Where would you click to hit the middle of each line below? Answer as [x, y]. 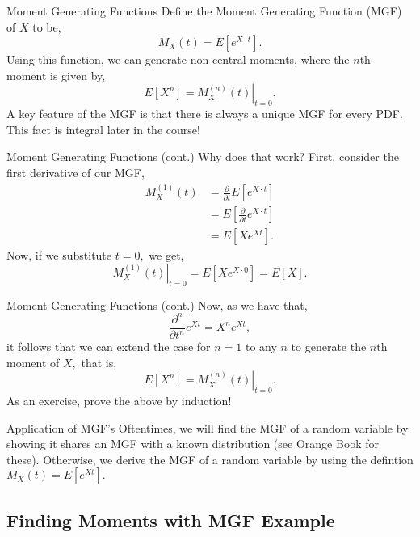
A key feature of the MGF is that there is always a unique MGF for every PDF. [205, 114]
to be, [47, 26]
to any [261, 346]
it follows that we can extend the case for [109, 346]
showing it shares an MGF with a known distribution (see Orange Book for [193, 444]
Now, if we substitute [59, 255]
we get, [166, 255]
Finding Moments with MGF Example [171, 520]
